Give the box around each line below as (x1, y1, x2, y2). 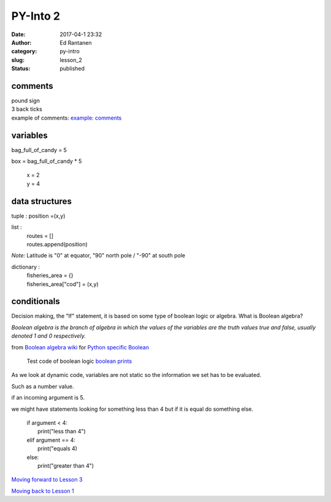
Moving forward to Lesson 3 (11, 476, 83, 484)
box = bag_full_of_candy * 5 (11, 158, 82, 165)
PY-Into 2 (11, 9, 61, 23)
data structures (11, 196, 72, 207)
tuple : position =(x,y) (11, 212, 66, 219)
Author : (11, 39, 32, 46)
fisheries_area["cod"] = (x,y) (26, 280, 99, 287)
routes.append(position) (26, 240, 88, 248)
